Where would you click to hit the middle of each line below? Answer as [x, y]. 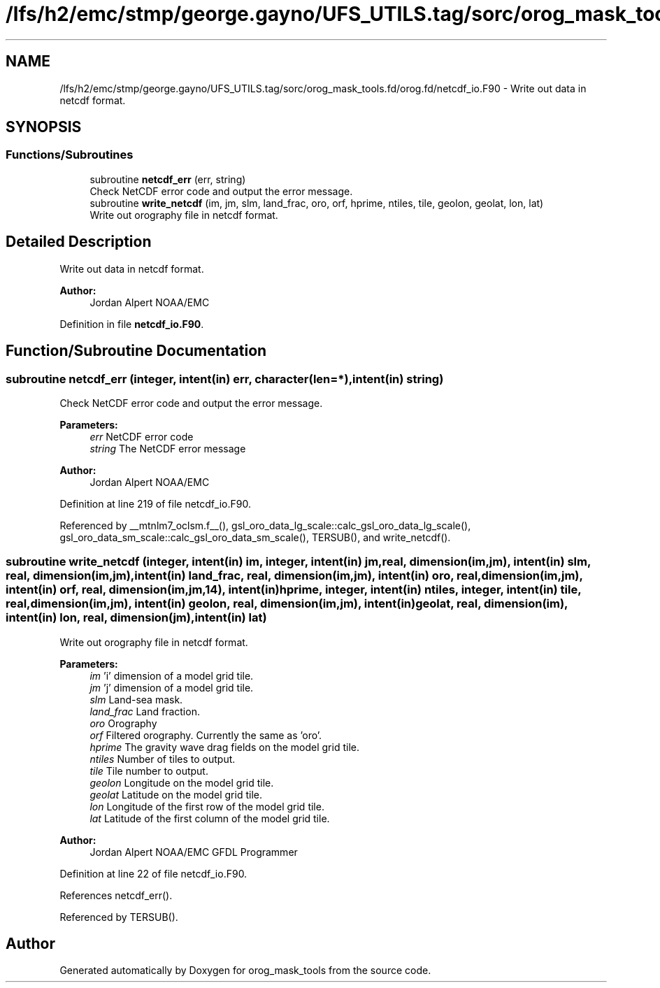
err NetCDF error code [142, 436]
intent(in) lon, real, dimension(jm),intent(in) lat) [136, 618]
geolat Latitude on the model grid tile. [176, 794]
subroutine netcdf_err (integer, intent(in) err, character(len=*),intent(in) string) [225, 379]
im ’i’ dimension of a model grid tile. [172, 675]
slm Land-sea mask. [136, 699]
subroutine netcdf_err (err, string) [168, 179]
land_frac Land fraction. [145, 711]
